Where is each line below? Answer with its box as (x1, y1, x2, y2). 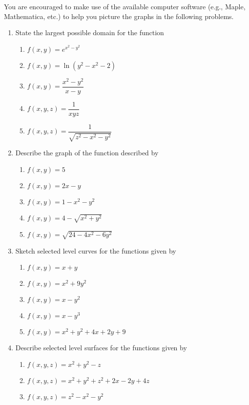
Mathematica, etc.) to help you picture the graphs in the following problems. (4, 11, 234, 21)
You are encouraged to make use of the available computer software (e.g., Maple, (4, 1, 246, 11)
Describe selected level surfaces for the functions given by (15, 342, 187, 353)
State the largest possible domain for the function (15, 27, 164, 38)
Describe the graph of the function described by (15, 148, 159, 158)
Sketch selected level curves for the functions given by (15, 245, 176, 256)
